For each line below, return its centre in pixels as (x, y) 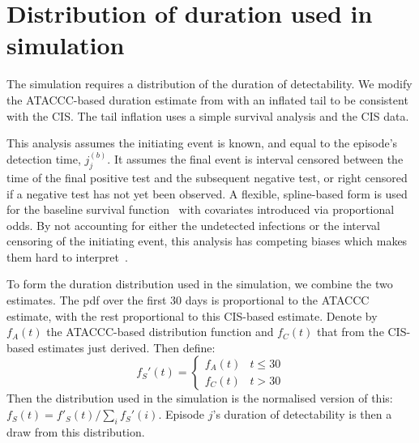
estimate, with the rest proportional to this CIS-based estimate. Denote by (192, 315)
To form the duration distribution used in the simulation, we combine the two (200, 284)
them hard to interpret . (67, 256)
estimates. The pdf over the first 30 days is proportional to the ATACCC (188, 300)
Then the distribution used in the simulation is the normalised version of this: (200, 398)
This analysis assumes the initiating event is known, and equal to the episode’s (202, 143)
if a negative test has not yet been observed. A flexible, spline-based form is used (207, 193)
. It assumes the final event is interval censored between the (255, 159)
